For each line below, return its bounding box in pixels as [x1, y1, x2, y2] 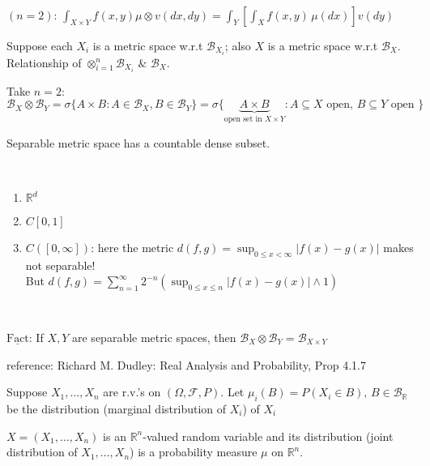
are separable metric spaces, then [72, 328, 236, 345]
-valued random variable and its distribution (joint [143, 427, 394, 444]
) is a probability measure [130, 443, 258, 460]
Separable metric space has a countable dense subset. [6, 134, 270, 151]
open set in [224, 115, 262, 124]
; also [224, 36, 251, 53]
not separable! [25, 256, 96, 273]
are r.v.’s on [103, 383, 161, 400]
